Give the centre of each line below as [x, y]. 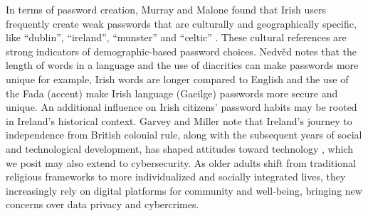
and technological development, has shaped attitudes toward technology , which [179, 148]
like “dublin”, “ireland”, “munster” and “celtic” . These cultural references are [176, 37]
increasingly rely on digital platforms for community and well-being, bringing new [184, 190]
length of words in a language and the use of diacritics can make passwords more [182, 65]
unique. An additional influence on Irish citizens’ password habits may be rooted [182, 107]
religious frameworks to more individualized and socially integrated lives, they [176, 177]
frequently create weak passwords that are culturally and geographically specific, [181, 23]
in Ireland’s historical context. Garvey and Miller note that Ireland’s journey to [179, 120]
